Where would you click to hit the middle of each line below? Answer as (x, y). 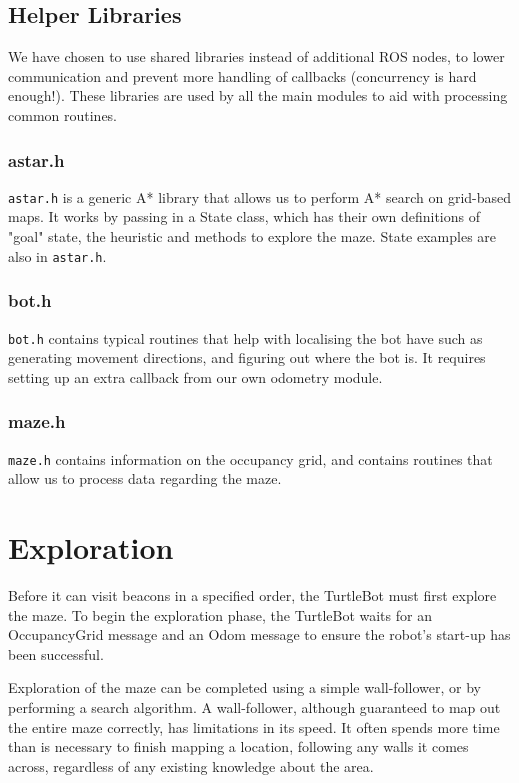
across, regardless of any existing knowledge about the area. (191, 765)
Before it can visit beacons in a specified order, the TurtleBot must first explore (252, 594)
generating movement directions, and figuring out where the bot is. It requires (247, 357)
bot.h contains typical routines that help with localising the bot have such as (245, 337)
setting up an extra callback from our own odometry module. (195, 376)
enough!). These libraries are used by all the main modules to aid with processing (258, 95)
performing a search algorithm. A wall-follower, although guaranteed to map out (254, 706)
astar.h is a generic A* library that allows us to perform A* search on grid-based (260, 196)
